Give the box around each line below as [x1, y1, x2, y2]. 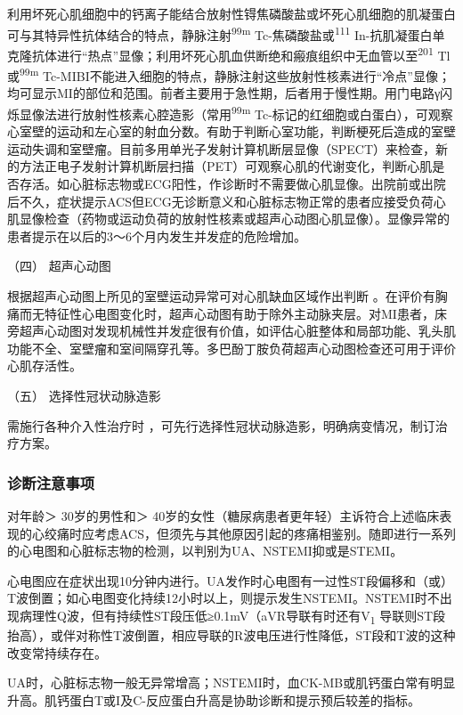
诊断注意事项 [7, 471, 95, 493]
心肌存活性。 [7, 356, 82, 375]
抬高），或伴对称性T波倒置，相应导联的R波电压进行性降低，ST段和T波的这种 [7, 626, 456, 644]
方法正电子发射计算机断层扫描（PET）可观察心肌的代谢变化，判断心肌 [19, 157, 433, 175]
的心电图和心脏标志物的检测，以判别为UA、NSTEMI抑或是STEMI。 [7, 541, 403, 560]
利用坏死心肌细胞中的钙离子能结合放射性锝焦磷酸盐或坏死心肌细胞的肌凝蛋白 [7, 4, 456, 22]
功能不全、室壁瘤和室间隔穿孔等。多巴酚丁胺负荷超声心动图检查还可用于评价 [7, 338, 456, 357]
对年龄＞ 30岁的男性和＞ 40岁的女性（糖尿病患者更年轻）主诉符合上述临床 [7, 506, 440, 524]
